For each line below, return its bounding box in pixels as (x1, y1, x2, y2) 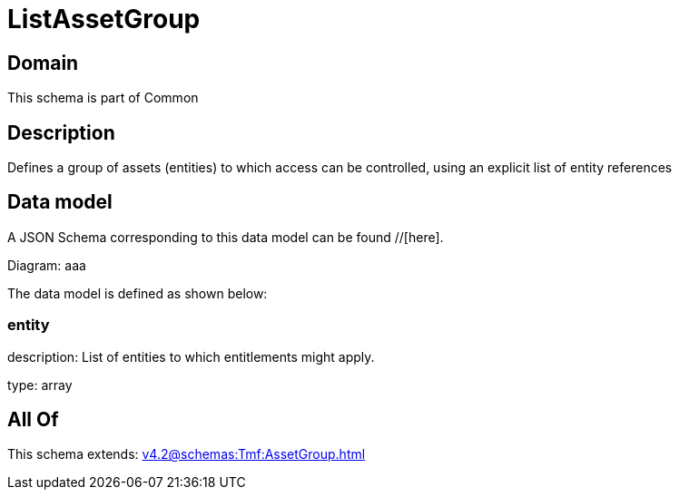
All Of (7, 408, 59, 432)
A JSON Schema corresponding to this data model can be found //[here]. (7, 229, 444, 245)
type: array (7, 376, 73, 393)
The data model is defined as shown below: (7, 285, 268, 301)
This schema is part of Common (7, 90, 199, 106)
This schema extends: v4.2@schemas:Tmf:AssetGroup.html (7, 446, 366, 463)
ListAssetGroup (7, 4, 201, 34)
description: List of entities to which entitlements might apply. (7, 348, 375, 365)
